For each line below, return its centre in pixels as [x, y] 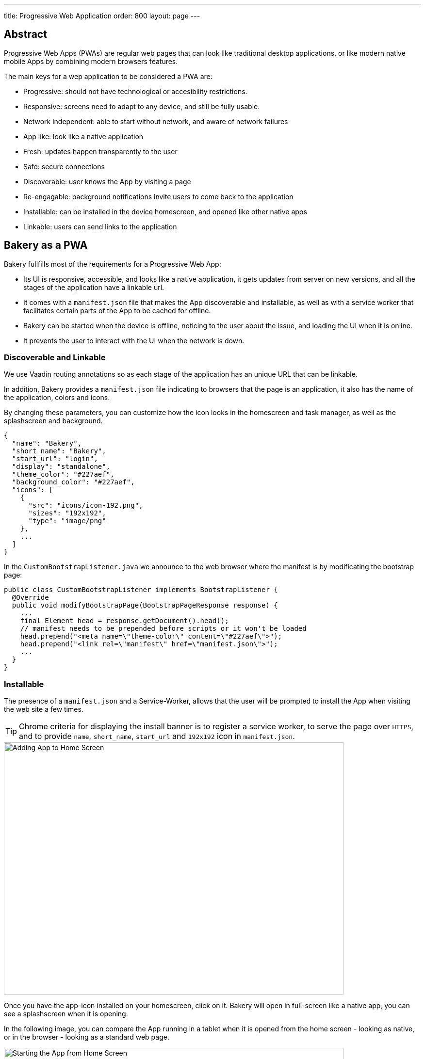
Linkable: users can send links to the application [100, 226]
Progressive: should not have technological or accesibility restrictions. [135, 91]
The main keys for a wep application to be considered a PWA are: [108, 76]
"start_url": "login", [55, 459]
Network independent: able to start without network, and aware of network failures [156, 121]
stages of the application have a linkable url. [94, 287]
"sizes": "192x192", [67, 513]
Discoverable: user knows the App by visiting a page [107, 181]
